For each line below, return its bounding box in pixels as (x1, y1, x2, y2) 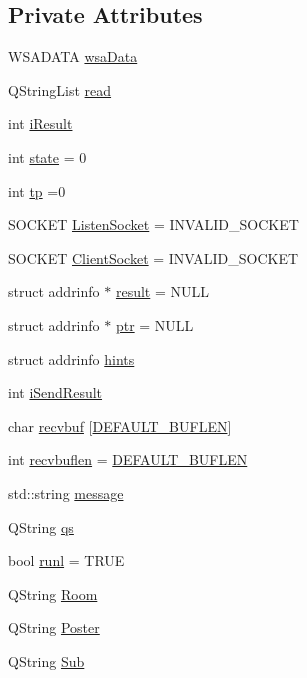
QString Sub (8, 650, 85, 671)
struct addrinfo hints (8, 348, 135, 369)
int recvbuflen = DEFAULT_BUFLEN (8, 449, 248, 470)
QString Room (8, 583, 98, 604)
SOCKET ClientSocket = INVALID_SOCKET (8, 247, 299, 268)
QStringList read (8, 79, 112, 100)
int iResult (8, 113, 73, 134)
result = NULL (115, 281, 209, 302)
